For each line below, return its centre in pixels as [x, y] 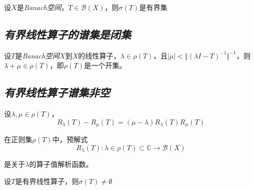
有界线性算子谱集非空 [57, 92]
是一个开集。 [105, 65]
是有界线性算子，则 [47, 181]
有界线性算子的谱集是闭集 [68, 34]
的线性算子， [100, 55]
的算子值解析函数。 [61, 164]
